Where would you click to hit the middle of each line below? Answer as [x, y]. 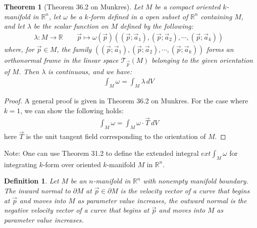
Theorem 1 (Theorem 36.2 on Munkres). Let [74, 6]
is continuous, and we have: [90, 71]
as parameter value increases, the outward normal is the [162, 200]
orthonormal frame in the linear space [61, 60]
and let [14, 26]
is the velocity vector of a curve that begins [185, 191]
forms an [220, 49]
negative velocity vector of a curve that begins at [77, 210]
